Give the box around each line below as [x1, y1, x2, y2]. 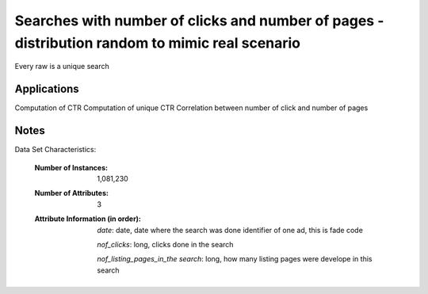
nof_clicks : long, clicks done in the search [97, 239, 234, 249]
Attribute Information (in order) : [34, 214, 142, 223]
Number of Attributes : [34, 189, 109, 198]
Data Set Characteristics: [14, 145, 97, 155]
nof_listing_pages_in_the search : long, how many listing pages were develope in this [97, 254, 373, 264]
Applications [14, 82, 79, 96]
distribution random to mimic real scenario [14, 34, 301, 52]
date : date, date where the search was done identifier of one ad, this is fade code [97, 225, 364, 235]
